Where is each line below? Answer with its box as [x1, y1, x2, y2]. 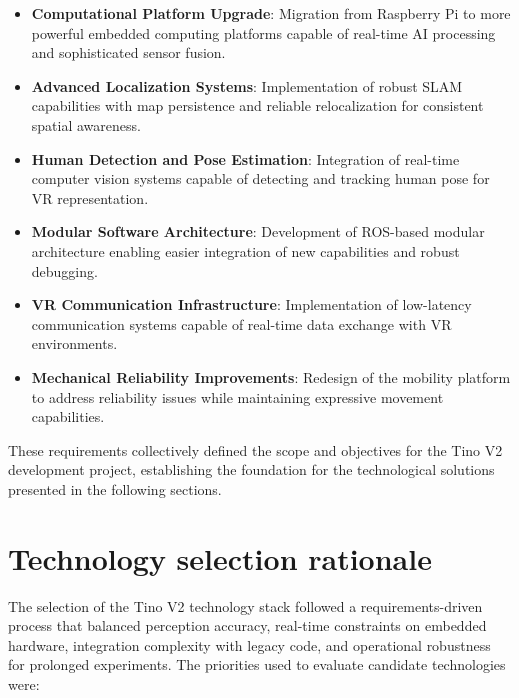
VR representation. [31, 187, 149, 208]
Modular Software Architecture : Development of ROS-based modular [31, 221, 485, 242]
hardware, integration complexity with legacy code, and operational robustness [8, 634, 491, 655]
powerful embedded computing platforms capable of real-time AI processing [31, 22, 496, 43]
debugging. [31, 260, 98, 281]
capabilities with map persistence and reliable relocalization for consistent [31, 95, 484, 116]
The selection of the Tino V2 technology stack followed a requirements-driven [8, 595, 483, 616]
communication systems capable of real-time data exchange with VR [31, 313, 452, 334]
